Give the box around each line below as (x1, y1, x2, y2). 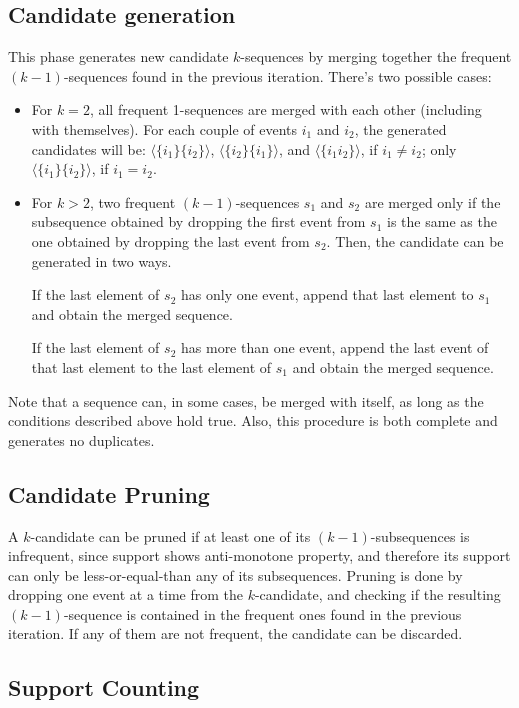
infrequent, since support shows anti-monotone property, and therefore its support (8, 545, 511, 566)
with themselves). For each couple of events (31, 118, 298, 139)
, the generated (354, 118, 447, 139)
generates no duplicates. (8, 429, 155, 450)
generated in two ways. (31, 250, 172, 271)
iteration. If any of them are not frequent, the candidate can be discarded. (8, 623, 463, 644)
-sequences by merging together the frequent (240, 46, 512, 67)
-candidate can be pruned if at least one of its (30, 525, 311, 546)
